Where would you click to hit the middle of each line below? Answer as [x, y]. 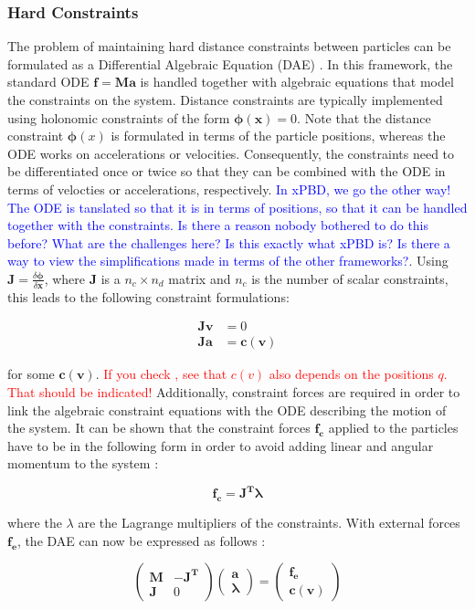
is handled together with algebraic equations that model [297, 82]
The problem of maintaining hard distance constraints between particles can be [229, 46]
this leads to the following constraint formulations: [148, 296]
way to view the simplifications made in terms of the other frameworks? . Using [228, 261]
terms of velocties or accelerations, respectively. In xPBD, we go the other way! [229, 189]
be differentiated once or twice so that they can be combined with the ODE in [227, 171]
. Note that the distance [364, 117]
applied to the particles [393, 428]
